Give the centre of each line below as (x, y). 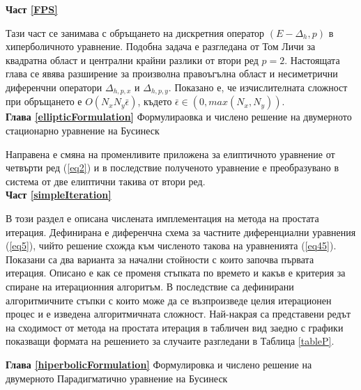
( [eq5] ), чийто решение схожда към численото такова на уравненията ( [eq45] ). (171, 245)
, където (155, 101)
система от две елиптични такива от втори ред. (106, 181)
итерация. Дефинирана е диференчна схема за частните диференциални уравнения (181, 232)
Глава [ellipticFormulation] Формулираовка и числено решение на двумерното (179, 117)
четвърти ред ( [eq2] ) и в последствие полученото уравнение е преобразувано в (172, 167)
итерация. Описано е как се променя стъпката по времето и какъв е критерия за (176, 273)
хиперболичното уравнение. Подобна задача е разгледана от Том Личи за (161, 46)
